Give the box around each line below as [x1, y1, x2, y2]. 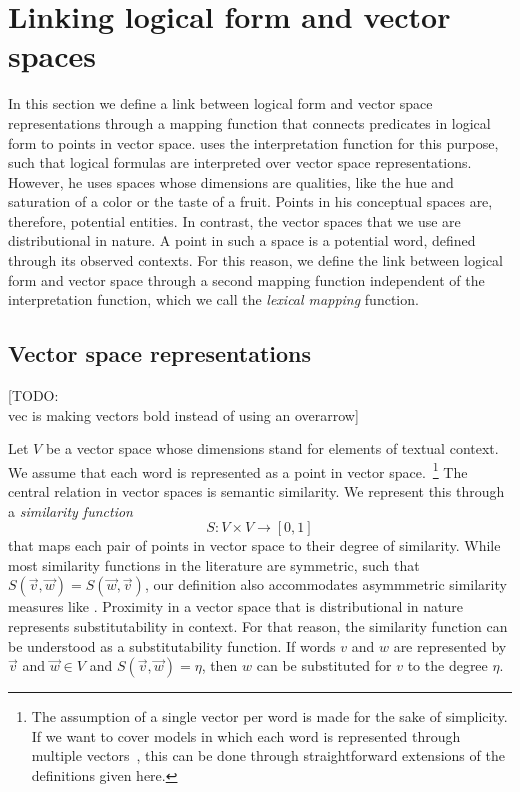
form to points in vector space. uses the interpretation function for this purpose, [8, 132, 499, 153]
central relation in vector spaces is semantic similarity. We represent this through [8, 481, 505, 502]
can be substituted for [256, 655, 392, 676]
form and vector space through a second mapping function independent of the [8, 269, 485, 290]
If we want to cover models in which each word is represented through [31, 725, 461, 746]
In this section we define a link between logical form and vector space [8, 93, 433, 114]
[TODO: [8, 385, 59, 406]
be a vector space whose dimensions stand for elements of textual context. [45, 438, 499, 459]
